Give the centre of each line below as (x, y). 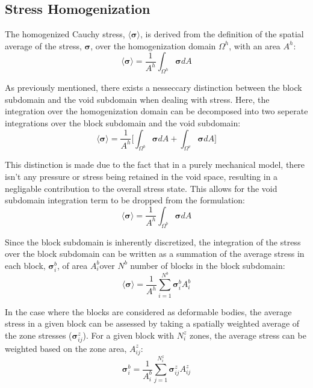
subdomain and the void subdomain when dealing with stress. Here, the (137, 99)
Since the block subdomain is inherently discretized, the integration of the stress (153, 242)
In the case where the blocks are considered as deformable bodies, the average (148, 311)
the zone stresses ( (39, 335)
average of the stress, (43, 45)
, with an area (255, 45)
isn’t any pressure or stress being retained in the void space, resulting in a (141, 176)
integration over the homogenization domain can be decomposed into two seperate (156, 111)
